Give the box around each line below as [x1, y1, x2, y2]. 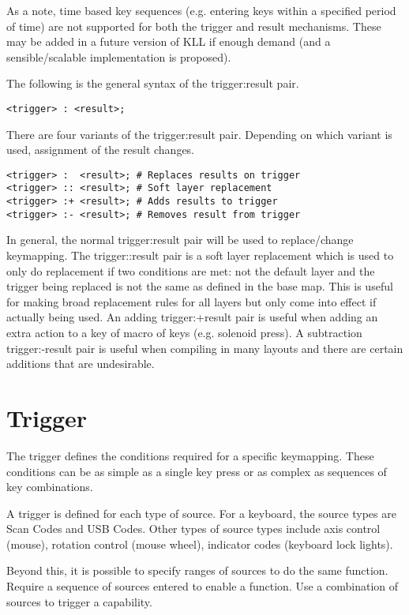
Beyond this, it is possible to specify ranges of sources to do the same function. [6, 562, 388, 579]
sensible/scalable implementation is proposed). [6, 48, 231, 65]
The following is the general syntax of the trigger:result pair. [6, 75, 299, 92]
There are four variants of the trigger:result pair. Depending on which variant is [6, 126, 392, 142]
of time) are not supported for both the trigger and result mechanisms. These [6, 17, 381, 34]
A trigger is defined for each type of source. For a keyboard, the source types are [6, 504, 396, 521]
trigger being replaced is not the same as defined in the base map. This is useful [6, 278, 393, 294]
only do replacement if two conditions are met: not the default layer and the [6, 262, 375, 279]
